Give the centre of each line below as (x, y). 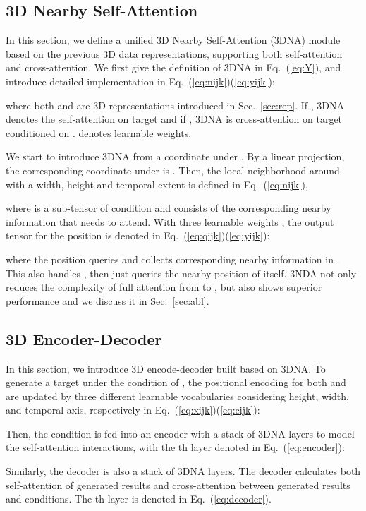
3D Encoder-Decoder (84, 338)
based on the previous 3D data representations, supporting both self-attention (174, 53)
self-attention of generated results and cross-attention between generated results (178, 485)
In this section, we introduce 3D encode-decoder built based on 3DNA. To (166, 368)
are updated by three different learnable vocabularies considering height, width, (177, 396)
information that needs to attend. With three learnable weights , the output (170, 221)
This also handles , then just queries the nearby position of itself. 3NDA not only (181, 273)
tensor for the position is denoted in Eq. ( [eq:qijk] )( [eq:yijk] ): (138, 235)
